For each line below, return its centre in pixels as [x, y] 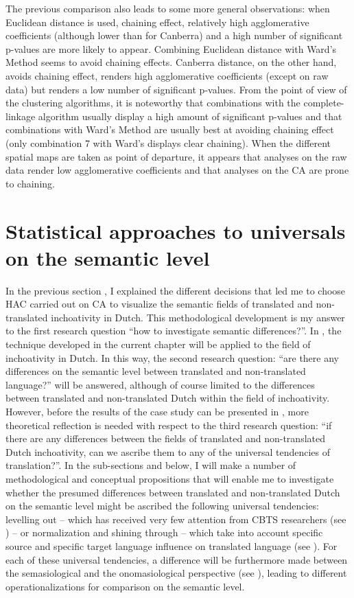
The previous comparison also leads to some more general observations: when [168, 8]
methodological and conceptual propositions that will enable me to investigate [170, 478]
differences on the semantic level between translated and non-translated [156, 371]
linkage [21, 116]
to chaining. [30, 183]
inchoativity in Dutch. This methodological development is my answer [198, 317]
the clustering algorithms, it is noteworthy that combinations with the [153, 103]
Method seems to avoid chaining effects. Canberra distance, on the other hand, [171, 62]
